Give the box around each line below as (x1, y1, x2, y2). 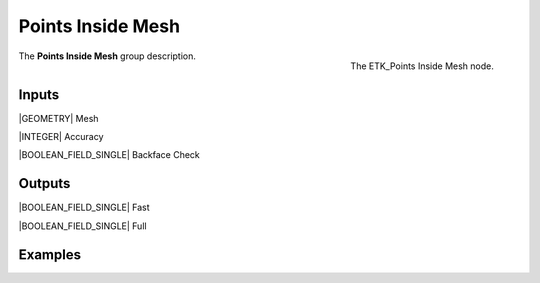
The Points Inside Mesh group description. (18, 50, 197, 62)
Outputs (18, 175, 71, 192)
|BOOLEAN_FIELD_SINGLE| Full (18, 220, 147, 232)
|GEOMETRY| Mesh (18, 112, 99, 124)
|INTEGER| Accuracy (18, 131, 104, 143)
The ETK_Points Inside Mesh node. (350, 60, 494, 72)
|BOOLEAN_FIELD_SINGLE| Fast (18, 201, 150, 214)
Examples (18, 246, 82, 263)
